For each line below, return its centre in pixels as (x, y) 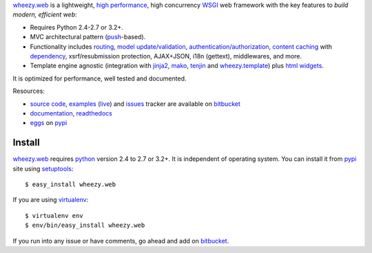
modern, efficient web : (45, 14)
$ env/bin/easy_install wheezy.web (85, 225)
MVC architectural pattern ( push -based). (88, 37)
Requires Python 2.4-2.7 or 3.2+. (76, 27)
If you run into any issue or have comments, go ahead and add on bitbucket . (121, 241)
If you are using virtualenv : (51, 200)
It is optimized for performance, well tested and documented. (100, 78)
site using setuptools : (43, 168)
